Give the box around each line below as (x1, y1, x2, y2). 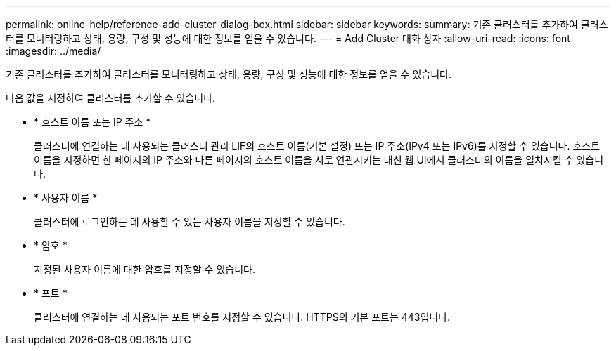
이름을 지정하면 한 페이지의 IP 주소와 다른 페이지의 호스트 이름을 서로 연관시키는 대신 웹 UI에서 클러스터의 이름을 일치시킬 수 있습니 (34, 154, 604, 166)
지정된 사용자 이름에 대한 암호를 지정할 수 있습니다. (34, 263, 255, 275)
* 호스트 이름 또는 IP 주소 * (34, 116, 151, 128)
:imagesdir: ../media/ (6, 45, 101, 57)
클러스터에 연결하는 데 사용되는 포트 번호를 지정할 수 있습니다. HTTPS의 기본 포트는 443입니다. (34, 311, 451, 323)
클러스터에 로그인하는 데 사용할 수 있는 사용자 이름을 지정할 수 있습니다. (34, 216, 345, 227)
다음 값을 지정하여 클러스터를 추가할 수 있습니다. (6, 92, 216, 104)
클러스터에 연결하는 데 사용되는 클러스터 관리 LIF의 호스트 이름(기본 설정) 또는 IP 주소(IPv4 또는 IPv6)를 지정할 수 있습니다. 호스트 (34, 140, 601, 152)
